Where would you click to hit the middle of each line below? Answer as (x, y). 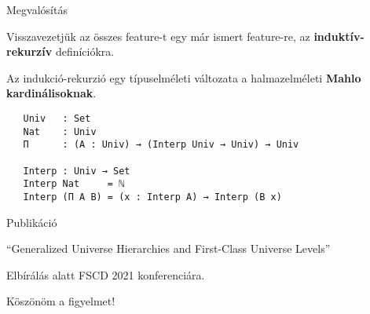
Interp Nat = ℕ (74, 184)
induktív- (339, 36)
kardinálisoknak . (51, 93)
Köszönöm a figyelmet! (61, 301)
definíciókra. (85, 51)
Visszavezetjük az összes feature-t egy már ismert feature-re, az (158, 36)
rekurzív (29, 51)
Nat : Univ (60, 131)
